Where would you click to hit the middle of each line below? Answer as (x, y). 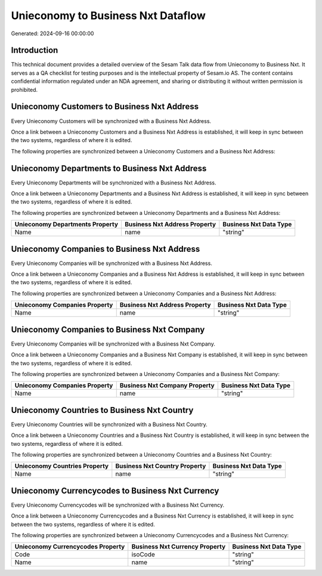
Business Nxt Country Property (161, 466)
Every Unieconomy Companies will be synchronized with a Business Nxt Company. (113, 344)
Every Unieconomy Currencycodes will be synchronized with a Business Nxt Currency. (118, 505)
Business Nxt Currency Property (179, 547)
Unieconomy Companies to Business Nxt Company (108, 329)
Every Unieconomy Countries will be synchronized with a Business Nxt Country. (109, 424)
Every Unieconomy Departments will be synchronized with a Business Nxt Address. (114, 183)
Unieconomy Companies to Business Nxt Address (106, 249)
